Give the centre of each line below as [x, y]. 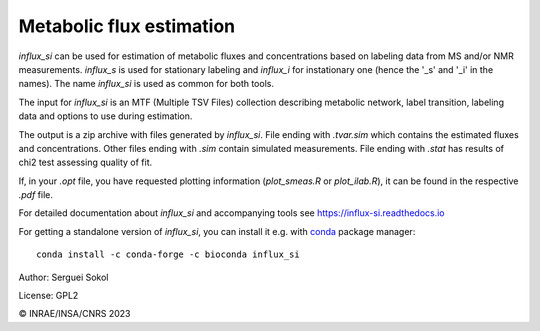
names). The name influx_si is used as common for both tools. [146, 84]
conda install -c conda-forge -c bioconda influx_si [168, 254]
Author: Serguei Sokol [63, 277]
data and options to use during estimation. [105, 116]
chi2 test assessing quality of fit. [85, 162]
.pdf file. [36, 195]
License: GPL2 [48, 296]
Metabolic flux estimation [127, 26]
